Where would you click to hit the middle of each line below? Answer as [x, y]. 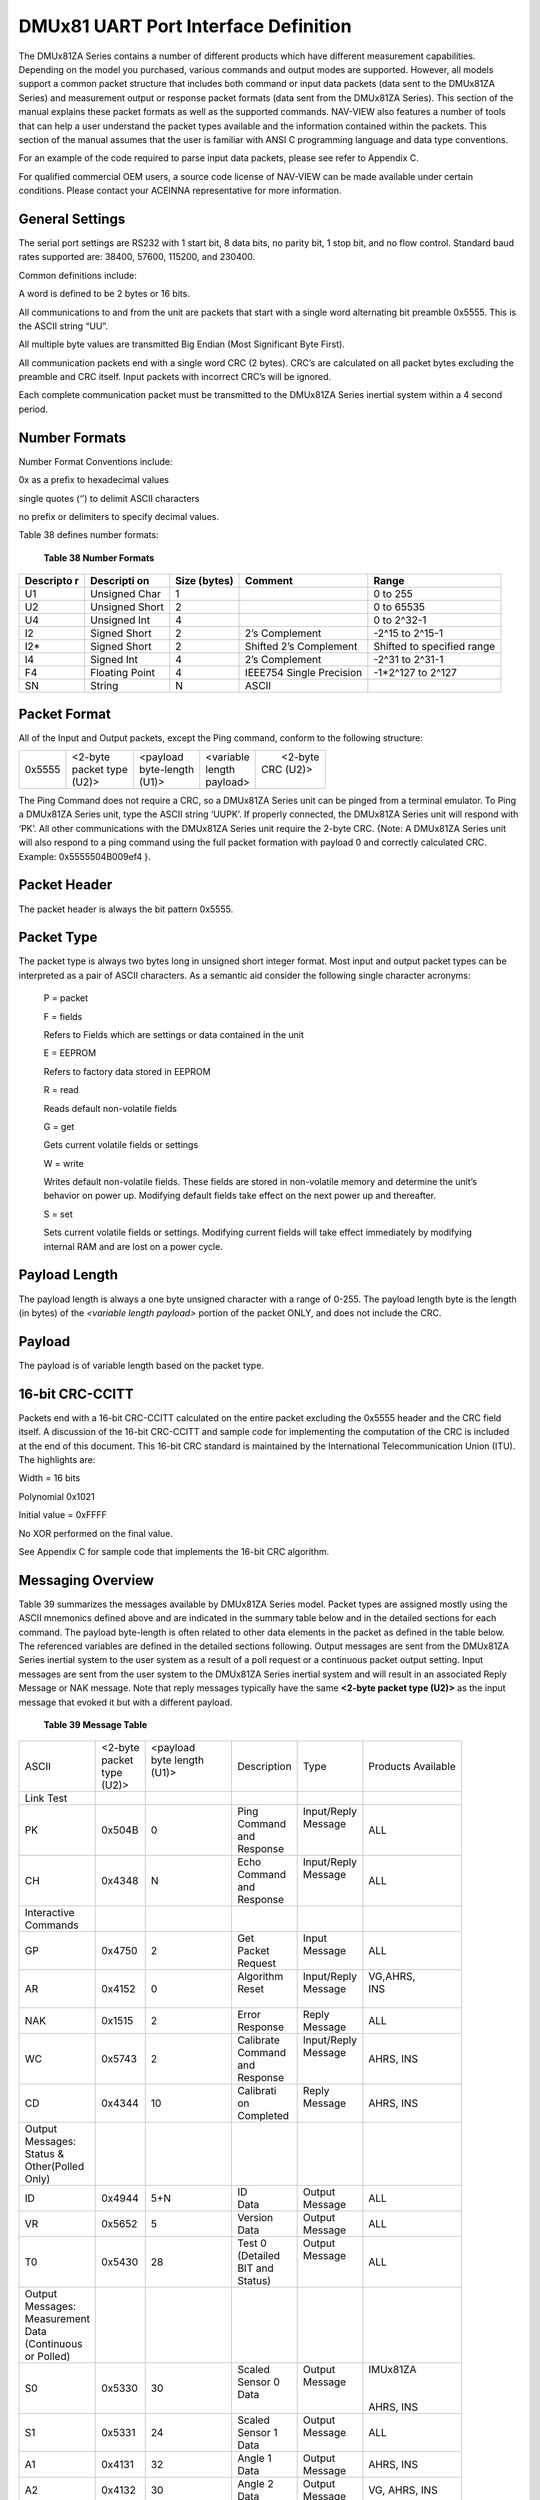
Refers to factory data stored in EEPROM [127, 1071]
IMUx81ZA [392, 2370]
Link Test [46, 1798]
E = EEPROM [70, 1053]
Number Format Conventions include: [96, 461]
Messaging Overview [86, 1580]
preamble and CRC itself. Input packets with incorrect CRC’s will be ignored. [175, 377]
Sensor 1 [257, 2433]
